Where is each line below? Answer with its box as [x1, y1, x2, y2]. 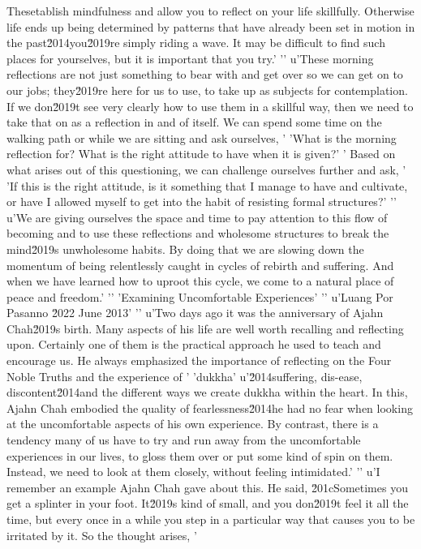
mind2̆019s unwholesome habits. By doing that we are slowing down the [6, 240, 364, 257]
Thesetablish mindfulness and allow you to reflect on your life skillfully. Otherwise [6, 2, 415, 19]
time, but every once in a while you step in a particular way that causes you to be [6, 511, 415, 527]
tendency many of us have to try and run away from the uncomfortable [6, 431, 361, 448]
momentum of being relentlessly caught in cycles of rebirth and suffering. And [6, 256, 394, 273]
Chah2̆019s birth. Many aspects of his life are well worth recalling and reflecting [6, 320, 404, 337]
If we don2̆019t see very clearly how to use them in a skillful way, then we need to [6, 97, 414, 114]
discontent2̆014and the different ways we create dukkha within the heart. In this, [6, 384, 408, 401]
